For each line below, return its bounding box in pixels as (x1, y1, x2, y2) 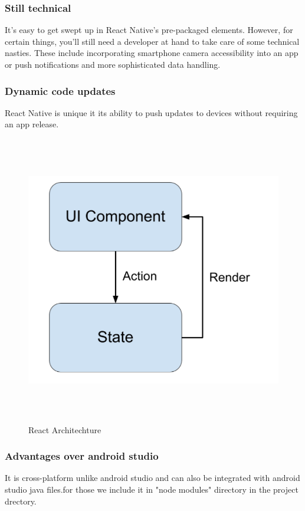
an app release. (5, 118, 59, 130)
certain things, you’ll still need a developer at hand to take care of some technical (5, 35, 300, 47)
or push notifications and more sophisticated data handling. (5, 58, 221, 70)
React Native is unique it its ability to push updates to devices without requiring (5, 106, 298, 118)
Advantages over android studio (5, 449, 159, 463)
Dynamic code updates (5, 83, 116, 98)
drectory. (5, 494, 37, 507)
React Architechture (28, 423, 101, 436)
